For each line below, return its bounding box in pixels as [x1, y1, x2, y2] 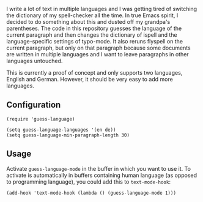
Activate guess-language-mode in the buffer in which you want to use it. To [6, 165, 191, 172]
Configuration [6, 100, 61, 110]
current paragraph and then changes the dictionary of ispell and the [6, 31, 177, 39]
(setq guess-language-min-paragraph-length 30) [6, 132, 130, 138]
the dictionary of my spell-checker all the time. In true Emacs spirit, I [6, 12, 179, 19]
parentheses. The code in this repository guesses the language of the [6, 24, 182, 32]
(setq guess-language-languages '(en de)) [6, 127, 116, 133]
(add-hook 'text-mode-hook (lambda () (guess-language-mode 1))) [6, 190, 176, 196]
